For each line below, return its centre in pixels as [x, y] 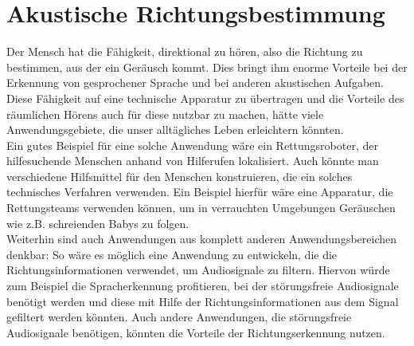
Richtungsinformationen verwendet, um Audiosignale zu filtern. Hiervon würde [198, 270]
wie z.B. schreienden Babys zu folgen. [98, 223]
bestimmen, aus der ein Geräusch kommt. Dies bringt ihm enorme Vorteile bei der [207, 67]
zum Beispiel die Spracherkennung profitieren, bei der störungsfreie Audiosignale [203, 286]
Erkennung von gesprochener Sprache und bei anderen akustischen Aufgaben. [195, 83]
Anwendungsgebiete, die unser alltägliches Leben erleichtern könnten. [175, 130]
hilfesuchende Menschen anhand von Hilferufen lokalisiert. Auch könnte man [193, 161]
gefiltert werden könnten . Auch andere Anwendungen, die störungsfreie [179, 317]
